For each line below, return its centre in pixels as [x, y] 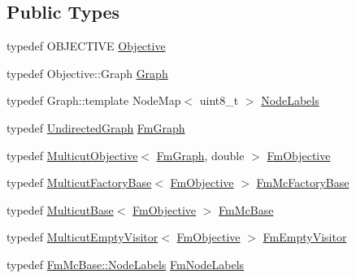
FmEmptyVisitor [305, 237]
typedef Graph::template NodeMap [94, 100]
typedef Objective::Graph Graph [87, 73]
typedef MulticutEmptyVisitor [82, 237]
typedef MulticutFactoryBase [79, 182]
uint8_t [219, 100]
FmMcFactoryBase [303, 182]
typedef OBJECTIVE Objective [86, 46]
